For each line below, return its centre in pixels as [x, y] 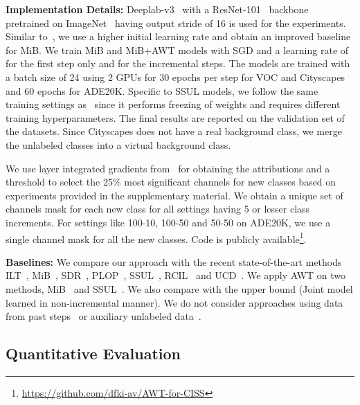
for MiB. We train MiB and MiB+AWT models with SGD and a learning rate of [177, 49]
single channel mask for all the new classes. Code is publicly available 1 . [156, 237]
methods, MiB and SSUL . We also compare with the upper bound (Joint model [179, 288]
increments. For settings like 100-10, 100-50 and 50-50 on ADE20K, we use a [168, 222]
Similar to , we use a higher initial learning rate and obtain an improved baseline [178, 36]
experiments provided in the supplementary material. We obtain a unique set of [174, 195]
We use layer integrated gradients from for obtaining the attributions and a [168, 168]
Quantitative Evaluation [93, 353]
